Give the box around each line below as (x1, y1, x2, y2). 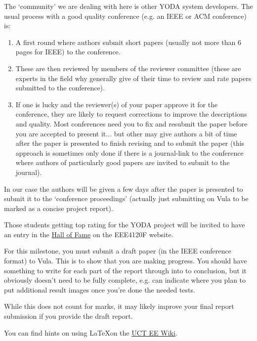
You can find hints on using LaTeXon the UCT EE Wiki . (4, 327, 177, 338)
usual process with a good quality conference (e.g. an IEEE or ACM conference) (4, 10, 247, 21)
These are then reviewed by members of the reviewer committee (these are (15, 63, 241, 73)
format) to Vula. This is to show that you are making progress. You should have (4, 256, 247, 266)
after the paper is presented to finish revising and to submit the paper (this (15, 138, 245, 148)
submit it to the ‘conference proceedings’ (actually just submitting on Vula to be (4, 193, 249, 204)
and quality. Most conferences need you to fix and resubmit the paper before (15, 118, 248, 128)
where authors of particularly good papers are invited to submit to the (15, 157, 230, 168)
